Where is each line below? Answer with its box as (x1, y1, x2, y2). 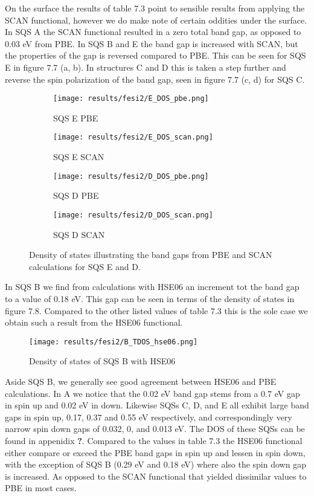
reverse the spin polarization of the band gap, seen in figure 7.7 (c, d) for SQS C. (5, 72, 305, 85)
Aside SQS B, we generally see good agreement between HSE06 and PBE (5, 375, 277, 387)
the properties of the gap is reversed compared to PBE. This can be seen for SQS (5, 49, 306, 62)
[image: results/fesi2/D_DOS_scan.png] (53, 210, 213, 219)
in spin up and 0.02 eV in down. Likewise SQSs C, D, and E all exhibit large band (5, 399, 309, 411)
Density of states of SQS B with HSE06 (29, 355, 176, 367)
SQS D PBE (53, 189, 99, 202)
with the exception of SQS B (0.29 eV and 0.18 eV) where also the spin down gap (5, 458, 306, 471)
